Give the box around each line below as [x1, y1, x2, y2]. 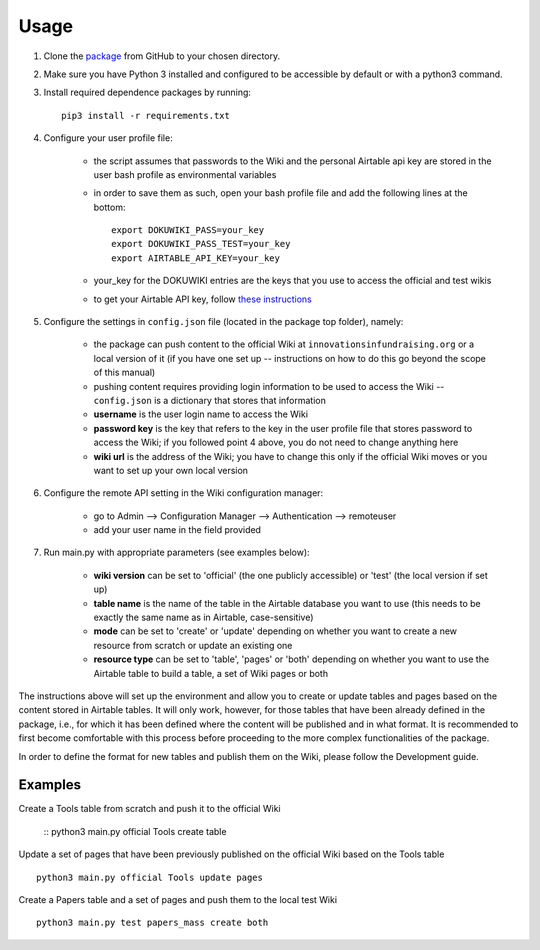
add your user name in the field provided [93, 524, 262, 536]
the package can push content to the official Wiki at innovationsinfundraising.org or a [93, 338, 475, 350]
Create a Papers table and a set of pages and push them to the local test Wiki [18, 894, 338, 906]
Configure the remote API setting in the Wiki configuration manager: [43, 487, 324, 499]
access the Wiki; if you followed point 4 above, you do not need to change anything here [93, 436, 459, 449]
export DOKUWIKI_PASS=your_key [111, 225, 265, 236]
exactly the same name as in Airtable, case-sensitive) [93, 611, 314, 624]
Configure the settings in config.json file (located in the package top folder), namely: [43, 316, 404, 328]
